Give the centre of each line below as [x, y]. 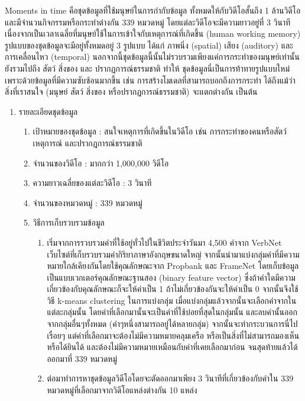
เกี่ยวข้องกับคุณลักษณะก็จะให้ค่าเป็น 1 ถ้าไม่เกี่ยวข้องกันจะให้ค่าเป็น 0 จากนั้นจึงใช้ [173, 289]
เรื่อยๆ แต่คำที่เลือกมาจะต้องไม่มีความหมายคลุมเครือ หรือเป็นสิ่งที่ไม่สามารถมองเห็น [173, 335]
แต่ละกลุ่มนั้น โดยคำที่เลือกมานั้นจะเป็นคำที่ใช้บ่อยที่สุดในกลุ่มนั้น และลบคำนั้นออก [172, 312]
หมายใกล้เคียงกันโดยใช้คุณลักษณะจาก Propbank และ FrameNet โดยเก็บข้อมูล [173, 266]
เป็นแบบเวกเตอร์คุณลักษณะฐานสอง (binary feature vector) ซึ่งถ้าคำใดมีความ [171, 277]
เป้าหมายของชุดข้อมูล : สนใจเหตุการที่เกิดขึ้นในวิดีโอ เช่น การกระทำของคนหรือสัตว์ [160, 131]
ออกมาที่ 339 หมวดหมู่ [82, 358]
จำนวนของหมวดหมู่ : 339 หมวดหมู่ [87, 202]
